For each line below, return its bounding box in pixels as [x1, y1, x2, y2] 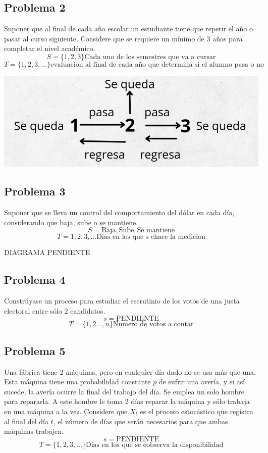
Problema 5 [4, 342, 66, 358]
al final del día [4, 416, 48, 426]
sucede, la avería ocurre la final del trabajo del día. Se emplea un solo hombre [4, 386, 244, 396]
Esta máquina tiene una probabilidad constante [4, 376, 151, 387]
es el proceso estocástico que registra [140, 406, 253, 416]
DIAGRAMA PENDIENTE [4, 247, 90, 258]
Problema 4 [4, 272, 66, 287]
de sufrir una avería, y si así [158, 376, 245, 387]
